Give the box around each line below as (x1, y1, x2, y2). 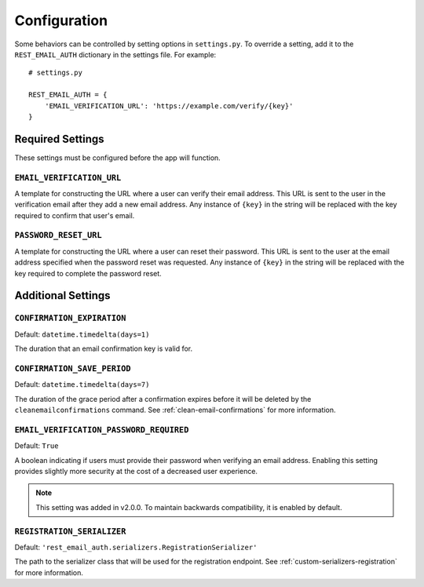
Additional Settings (14, 289, 111, 302)
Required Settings (14, 132, 105, 145)
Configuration (14, 12, 108, 29)
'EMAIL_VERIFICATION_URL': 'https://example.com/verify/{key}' (44, 101, 294, 110)
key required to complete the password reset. (14, 268, 163, 278)
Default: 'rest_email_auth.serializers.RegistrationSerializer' (14, 542, 258, 552)
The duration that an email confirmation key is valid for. (14, 344, 193, 353)
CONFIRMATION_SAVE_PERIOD (14, 363, 131, 374)
